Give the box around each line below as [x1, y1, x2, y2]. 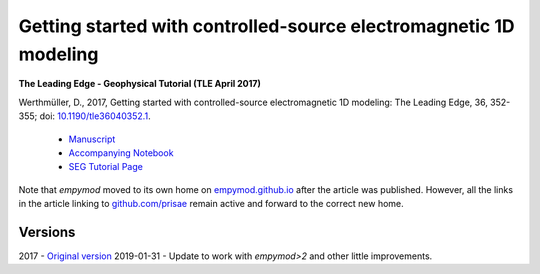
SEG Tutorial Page [68, 161, 144, 173]
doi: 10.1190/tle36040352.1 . [39, 110, 151, 122]
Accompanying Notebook [68, 146, 174, 159]
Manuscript [68, 133, 116, 145]
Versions [18, 223, 76, 240]
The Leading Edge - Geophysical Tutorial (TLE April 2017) [18, 78, 262, 90]
